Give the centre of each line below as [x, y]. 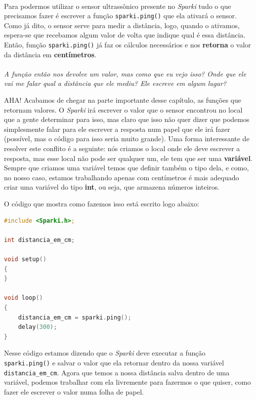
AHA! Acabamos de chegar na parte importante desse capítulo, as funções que [123, 100]
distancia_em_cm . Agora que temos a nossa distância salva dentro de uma [117, 372]
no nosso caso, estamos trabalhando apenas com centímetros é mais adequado [122, 177]
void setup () [25, 259]
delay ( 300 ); [38, 327]
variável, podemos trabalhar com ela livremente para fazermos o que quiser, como [128, 382]
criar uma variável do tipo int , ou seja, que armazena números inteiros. [112, 187]
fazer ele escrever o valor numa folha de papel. [74, 391]
